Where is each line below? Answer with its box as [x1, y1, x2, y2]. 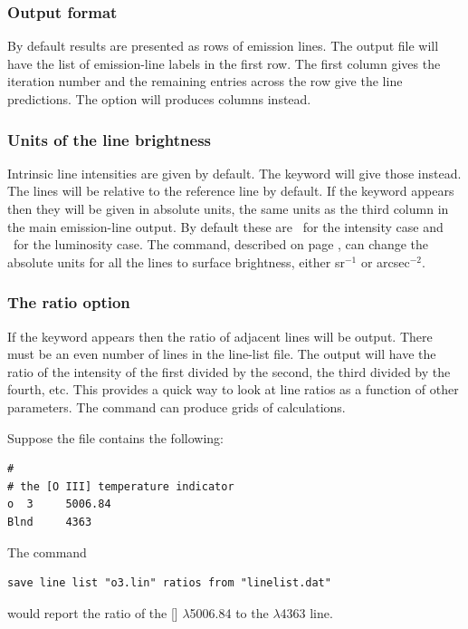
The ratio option [7, 291, 130, 314]
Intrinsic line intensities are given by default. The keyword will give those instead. [7, 163, 462, 182]
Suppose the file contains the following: [7, 428, 224, 447]
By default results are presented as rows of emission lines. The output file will [7, 36, 439, 55]
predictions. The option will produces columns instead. [7, 90, 311, 108]
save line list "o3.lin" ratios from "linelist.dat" [7, 576, 331, 590]
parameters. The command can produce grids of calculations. [7, 397, 346, 416]
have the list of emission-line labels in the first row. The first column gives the [7, 53, 441, 73]
